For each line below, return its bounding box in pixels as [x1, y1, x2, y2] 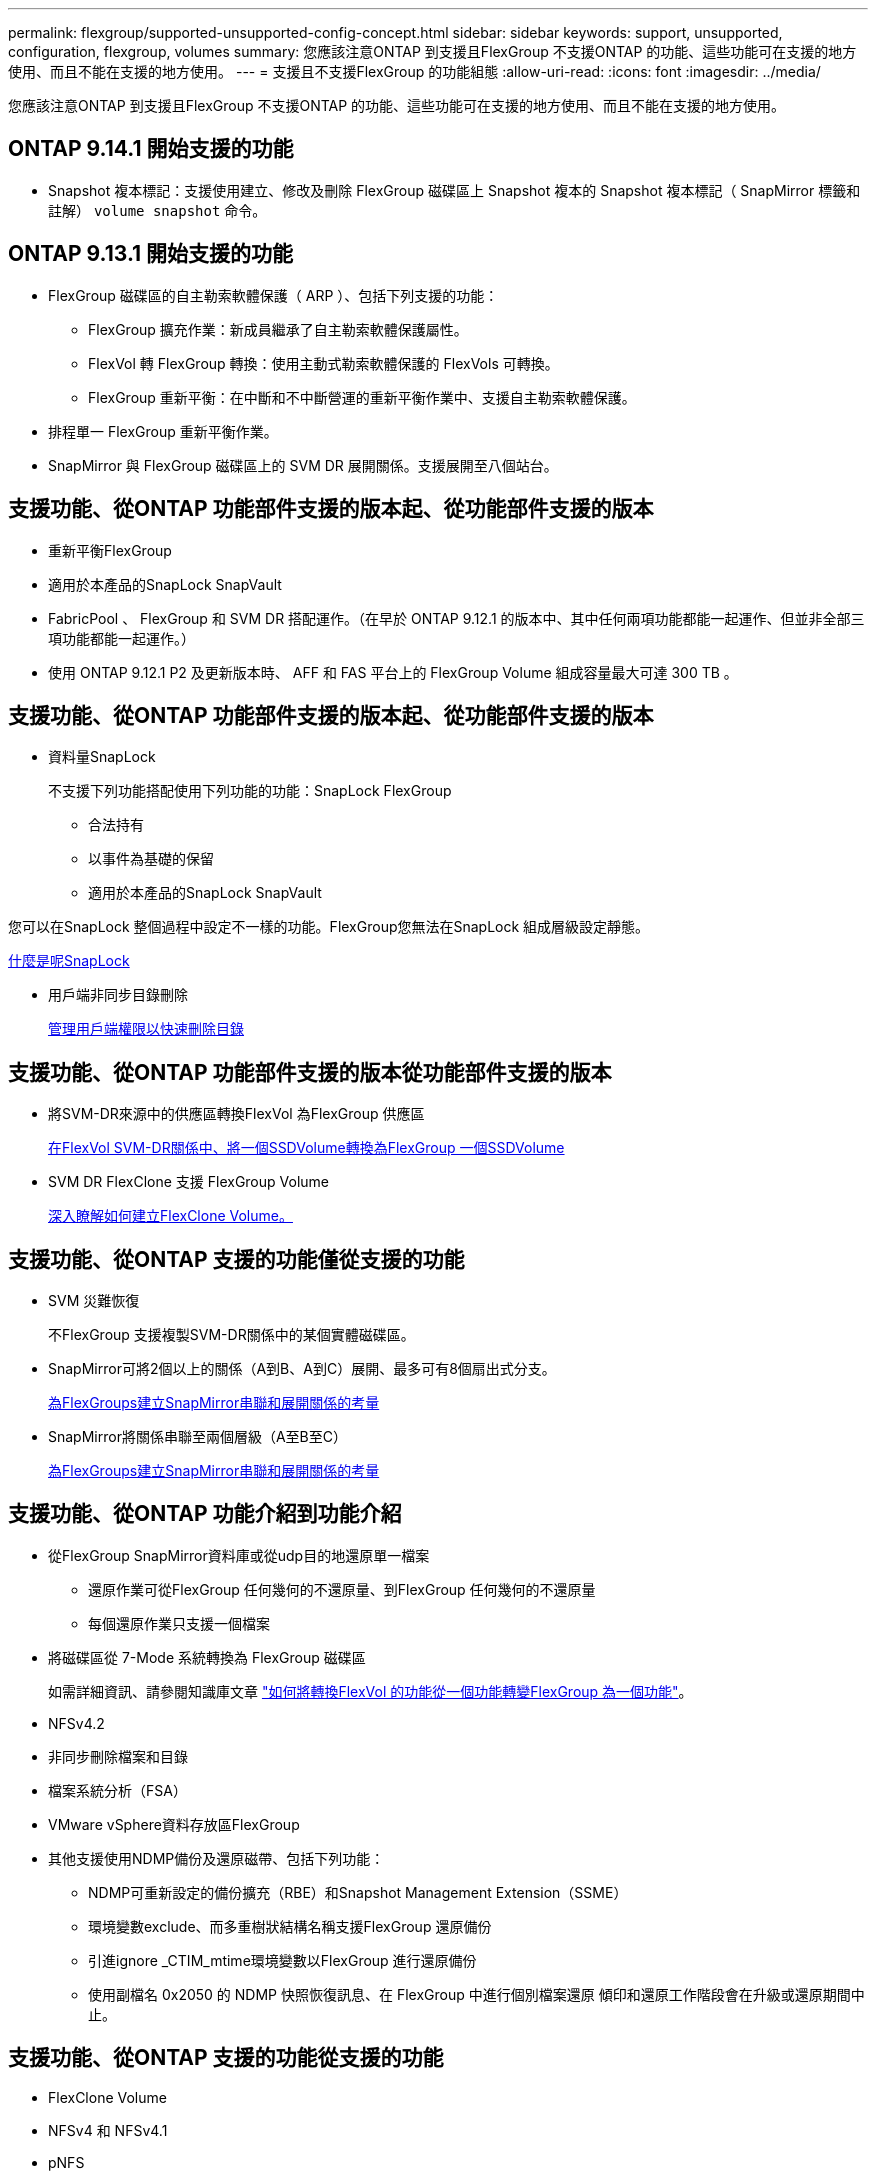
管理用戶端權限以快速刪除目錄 [48, 1020, 244, 1038]
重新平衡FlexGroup [48, 541, 172, 559]
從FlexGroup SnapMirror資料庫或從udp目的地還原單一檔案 [48, 1546, 430, 1564]
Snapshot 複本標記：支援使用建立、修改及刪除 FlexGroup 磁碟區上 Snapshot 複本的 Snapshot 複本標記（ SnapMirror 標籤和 [48, 181, 861, 199]
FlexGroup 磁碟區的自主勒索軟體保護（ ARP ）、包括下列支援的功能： [48, 286, 499, 304]
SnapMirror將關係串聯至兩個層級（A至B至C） [48, 1428, 347, 1446]
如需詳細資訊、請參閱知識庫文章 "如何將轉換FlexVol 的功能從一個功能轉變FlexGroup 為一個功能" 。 [48, 1682, 693, 1700]
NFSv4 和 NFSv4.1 [48, 2121, 168, 2139]
